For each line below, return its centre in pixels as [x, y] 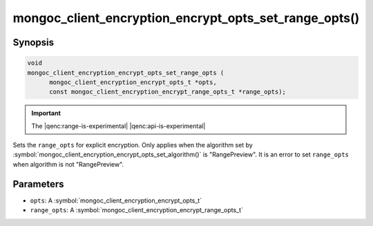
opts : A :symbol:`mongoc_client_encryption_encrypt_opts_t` [116, 201]
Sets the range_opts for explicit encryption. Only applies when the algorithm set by [133, 145]
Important [46, 113]
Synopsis [34, 42]
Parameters [38, 184]
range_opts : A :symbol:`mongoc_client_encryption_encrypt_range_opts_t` [136, 210]
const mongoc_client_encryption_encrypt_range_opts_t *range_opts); [168, 92]
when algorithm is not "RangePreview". [68, 164]
